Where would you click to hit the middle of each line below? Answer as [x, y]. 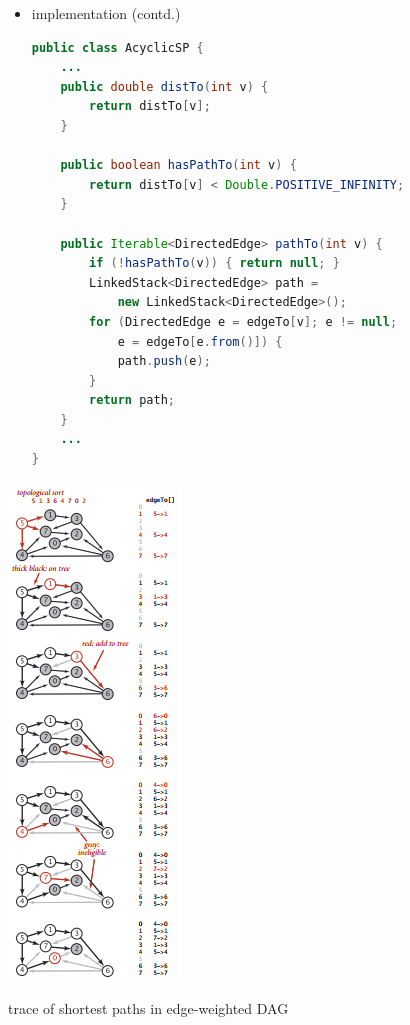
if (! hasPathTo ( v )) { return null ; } [214, 263]
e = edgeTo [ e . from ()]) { [200, 341]
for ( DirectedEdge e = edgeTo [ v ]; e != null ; [243, 321]
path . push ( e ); [164, 361]
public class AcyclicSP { [117, 47]
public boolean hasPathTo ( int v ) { [178, 165]
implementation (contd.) [106, 13]
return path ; [132, 400]
